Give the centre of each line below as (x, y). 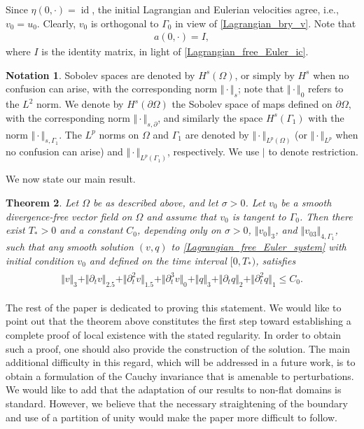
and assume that (182, 216)
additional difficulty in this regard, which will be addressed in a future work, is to (181, 362)
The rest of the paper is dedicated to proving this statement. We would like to (174, 307)
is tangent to (259, 216)
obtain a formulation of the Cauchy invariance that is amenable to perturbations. (180, 375)
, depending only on (179, 230)
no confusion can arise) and (64, 152)
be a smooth (306, 202)
